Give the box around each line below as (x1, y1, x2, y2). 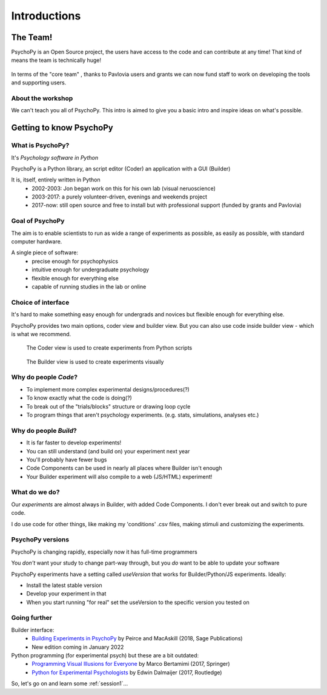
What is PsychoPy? (11, 141, 70, 150)
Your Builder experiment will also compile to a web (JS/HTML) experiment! (26, 473, 213, 480)
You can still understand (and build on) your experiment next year (26, 447, 190, 455)
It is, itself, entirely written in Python (11, 176, 101, 183)
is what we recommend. (11, 330, 71, 337)
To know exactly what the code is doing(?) (26, 395, 133, 402)
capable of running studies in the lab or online (31, 283, 147, 290)
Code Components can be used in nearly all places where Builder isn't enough (26, 464, 222, 472)
